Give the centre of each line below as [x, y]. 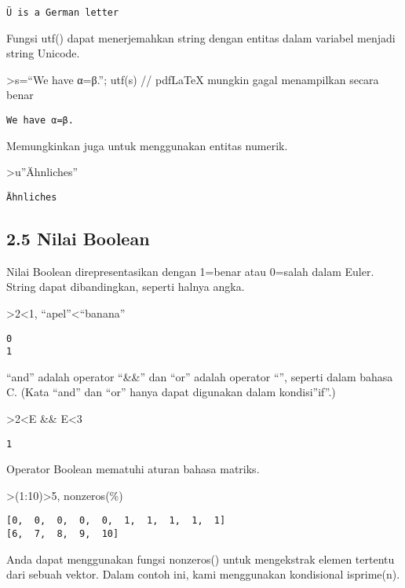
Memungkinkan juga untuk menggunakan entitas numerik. [147, 145]
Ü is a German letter [63, 13]
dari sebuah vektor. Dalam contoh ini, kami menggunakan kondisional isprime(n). [203, 574]
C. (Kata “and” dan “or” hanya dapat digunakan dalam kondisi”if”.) [171, 392]
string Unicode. [43, 53]
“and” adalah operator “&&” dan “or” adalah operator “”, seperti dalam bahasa [200, 376]
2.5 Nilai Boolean [78, 238]
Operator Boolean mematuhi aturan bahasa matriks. [133, 469]
